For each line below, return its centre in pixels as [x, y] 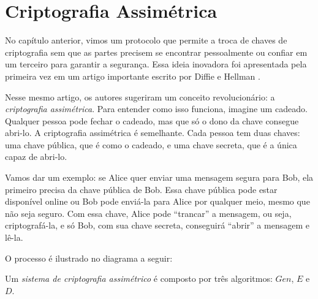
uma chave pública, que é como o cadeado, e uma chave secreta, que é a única [151, 144]
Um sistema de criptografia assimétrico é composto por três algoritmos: [139, 278]
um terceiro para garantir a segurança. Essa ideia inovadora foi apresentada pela [156, 64]
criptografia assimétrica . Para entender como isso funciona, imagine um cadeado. [156, 109]
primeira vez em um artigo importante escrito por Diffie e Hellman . [133, 76]
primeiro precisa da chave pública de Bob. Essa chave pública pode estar [141, 189]
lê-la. [14, 237]
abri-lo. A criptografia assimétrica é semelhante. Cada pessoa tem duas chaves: [153, 133]
